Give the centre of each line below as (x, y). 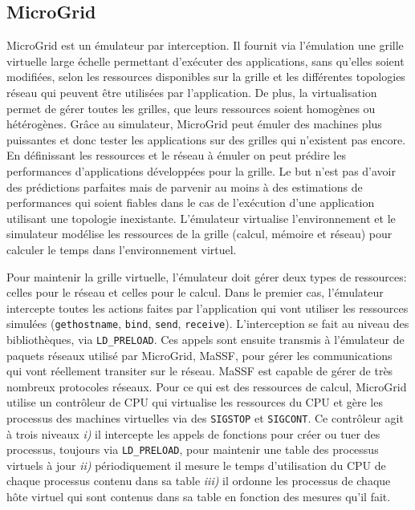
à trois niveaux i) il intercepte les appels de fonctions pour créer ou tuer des (193, 433)
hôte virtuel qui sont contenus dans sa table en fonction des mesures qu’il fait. (199, 497)
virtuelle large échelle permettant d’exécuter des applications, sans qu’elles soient (205, 61)
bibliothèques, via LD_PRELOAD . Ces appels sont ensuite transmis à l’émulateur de (205, 339)
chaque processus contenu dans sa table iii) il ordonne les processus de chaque (199, 481)
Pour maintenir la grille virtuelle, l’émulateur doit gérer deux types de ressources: (207, 276)
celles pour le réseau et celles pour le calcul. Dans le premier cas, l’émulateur (195, 292)
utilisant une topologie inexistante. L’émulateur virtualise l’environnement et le (201, 218)
